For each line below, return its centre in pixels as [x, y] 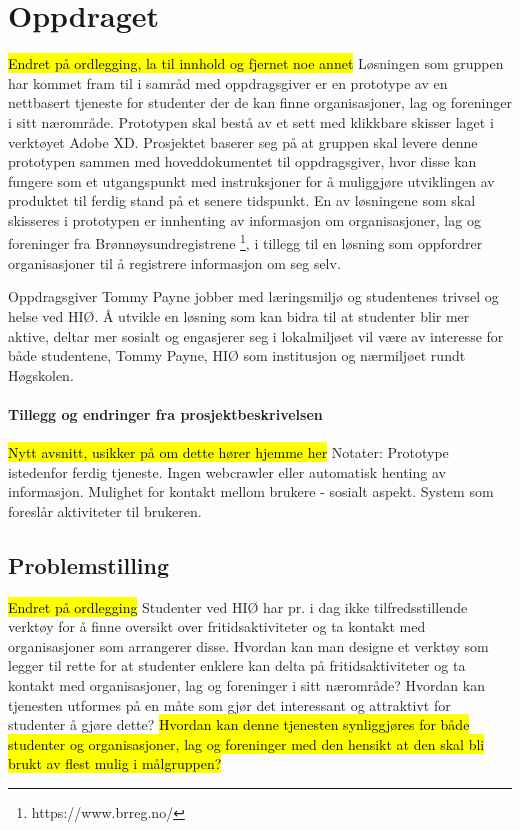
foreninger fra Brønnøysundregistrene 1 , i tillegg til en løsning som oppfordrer [245, 242]
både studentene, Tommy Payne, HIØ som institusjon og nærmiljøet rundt [237, 355]
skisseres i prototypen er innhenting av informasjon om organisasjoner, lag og [244, 219]
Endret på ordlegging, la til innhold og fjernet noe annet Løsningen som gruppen [256, 63]
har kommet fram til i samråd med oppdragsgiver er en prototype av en [228, 82]
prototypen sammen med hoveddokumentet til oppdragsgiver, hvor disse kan [242, 161]
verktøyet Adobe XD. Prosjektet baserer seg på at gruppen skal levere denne [243, 141]
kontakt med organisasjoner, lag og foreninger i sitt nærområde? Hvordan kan [246, 685]
